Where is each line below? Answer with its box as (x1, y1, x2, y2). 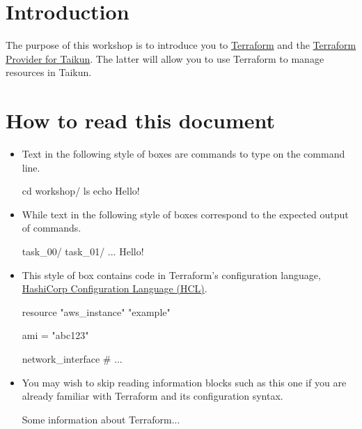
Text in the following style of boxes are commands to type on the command (22, 146, 345, 161)
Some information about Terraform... (22, 412, 180, 426)
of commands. (22, 220, 81, 235)
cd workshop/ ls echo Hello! (22, 183, 140, 198)
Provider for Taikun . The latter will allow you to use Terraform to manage (6, 51, 324, 66)
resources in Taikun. (6, 65, 92, 80)
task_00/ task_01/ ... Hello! (22, 244, 144, 258)
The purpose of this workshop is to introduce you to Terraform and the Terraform (6, 38, 356, 52)
